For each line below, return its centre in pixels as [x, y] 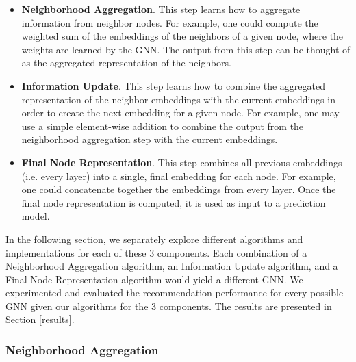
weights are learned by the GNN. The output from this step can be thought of [186, 49]
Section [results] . [40, 319]
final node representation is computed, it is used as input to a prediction [174, 202]
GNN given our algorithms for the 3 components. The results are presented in [169, 306]
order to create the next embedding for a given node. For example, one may [180, 113]
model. [36, 216]
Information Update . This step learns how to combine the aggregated [174, 85]
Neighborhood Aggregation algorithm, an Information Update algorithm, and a [172, 266]
